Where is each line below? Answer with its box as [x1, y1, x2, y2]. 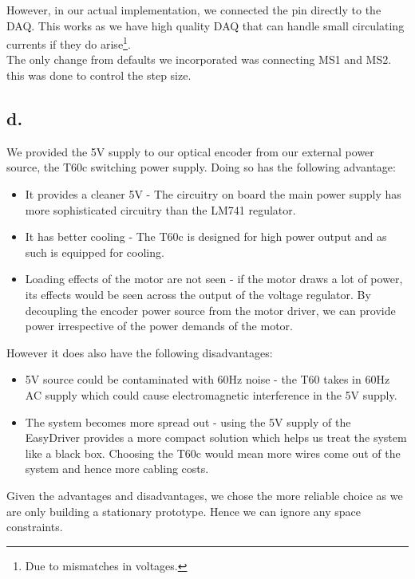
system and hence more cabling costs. [25, 460, 209, 477]
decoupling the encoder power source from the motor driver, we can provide [25, 301, 396, 318]
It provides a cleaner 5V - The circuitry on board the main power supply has [25, 186, 401, 203]
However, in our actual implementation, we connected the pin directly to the [6, 2, 381, 18]
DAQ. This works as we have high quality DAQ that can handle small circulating [6, 17, 405, 33]
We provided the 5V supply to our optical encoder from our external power [6, 143, 374, 160]
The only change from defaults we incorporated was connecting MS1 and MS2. [6, 51, 392, 68]
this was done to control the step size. [6, 67, 192, 84]
